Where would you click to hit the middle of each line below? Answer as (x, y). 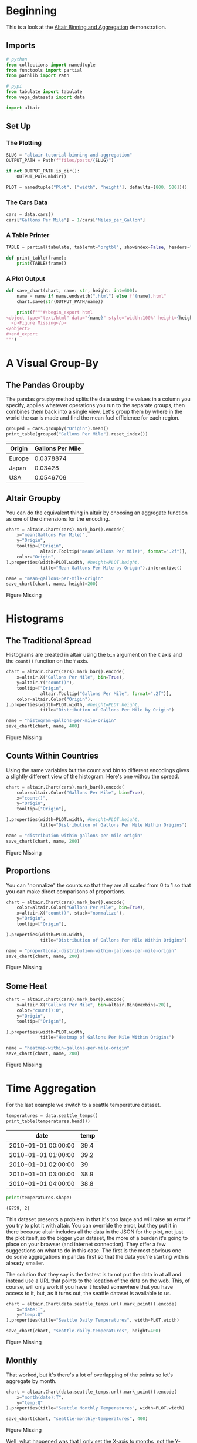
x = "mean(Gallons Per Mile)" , (52, 535)
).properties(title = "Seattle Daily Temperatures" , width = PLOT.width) (93, 1320)
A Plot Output (26, 278)
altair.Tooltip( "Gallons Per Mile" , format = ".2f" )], (106, 694)
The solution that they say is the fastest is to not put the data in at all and (94, 1274)
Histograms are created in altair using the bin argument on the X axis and (94, 655)
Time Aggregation (51, 1088)
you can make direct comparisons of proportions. (66, 891)
